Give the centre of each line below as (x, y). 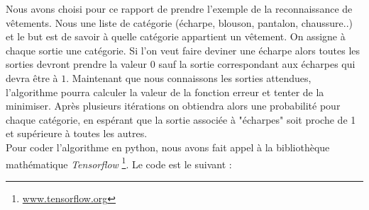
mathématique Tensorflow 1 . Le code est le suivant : (119, 163)
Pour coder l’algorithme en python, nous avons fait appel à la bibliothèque (168, 147)
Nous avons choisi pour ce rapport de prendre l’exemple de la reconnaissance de (179, 8)
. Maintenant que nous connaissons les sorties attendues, (189, 77)
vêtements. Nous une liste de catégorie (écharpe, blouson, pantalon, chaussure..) (180, 22)
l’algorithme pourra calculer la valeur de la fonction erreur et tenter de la (165, 92)
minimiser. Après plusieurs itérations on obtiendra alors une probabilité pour (173, 106)
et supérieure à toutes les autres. (77, 133)
